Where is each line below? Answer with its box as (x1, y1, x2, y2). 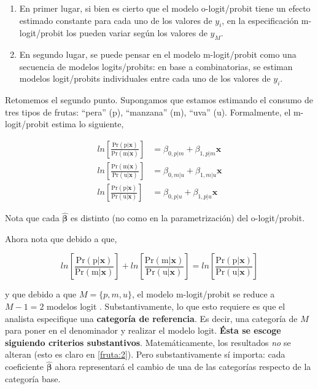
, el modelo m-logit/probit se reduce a (132, 288, 275, 301)
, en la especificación (222, 14, 299, 26)
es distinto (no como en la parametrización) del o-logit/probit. (71, 211, 305, 224)
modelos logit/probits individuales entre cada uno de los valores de (19, 72, 271, 85)
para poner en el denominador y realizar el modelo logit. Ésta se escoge (5, 324, 281, 337)
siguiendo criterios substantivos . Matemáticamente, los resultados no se (5, 336, 291, 348)
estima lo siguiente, (52, 117, 124, 130)
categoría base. (5, 372, 61, 385)
